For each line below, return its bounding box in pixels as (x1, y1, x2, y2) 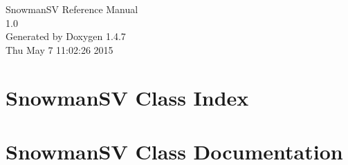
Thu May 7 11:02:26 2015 (6, 42, 113, 57)
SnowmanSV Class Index (6, 83, 249, 111)
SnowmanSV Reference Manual (6, 2, 138, 16)
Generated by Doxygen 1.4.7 (6, 29, 126, 43)
